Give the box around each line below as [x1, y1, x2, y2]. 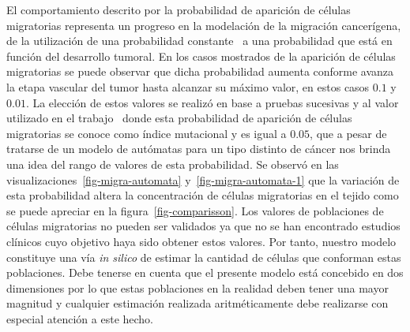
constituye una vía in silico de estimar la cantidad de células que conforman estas [6, 248, 401, 265]
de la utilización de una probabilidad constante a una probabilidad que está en [6, 32, 393, 49]
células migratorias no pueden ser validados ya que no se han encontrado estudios [6, 218, 401, 234]
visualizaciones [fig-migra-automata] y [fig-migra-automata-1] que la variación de [6, 171, 400, 188]
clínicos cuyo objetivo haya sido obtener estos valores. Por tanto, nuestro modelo [6, 233, 397, 249]
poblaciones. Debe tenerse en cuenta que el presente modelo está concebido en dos [6, 264, 404, 281]
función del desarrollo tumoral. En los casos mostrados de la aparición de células [6, 47, 396, 64]
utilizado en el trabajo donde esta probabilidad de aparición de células [6, 110, 352, 126]
